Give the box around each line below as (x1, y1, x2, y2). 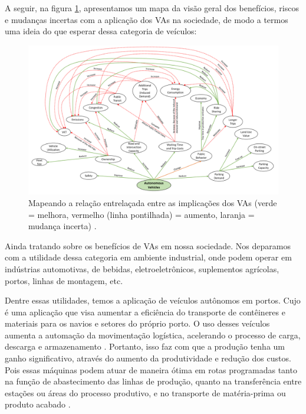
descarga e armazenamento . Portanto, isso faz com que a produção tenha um (5, 340, 285, 353)
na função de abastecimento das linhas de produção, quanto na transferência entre (5, 375, 302, 387)
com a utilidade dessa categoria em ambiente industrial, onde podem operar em (5, 251, 292, 263)
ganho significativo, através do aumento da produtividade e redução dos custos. (5, 352, 291, 364)
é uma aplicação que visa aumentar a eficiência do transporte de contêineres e (5, 305, 285, 318)
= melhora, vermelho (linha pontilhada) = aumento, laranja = (28, 208, 255, 220)
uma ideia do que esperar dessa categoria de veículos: (5, 25, 197, 37)
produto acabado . (5, 398, 71, 410)
